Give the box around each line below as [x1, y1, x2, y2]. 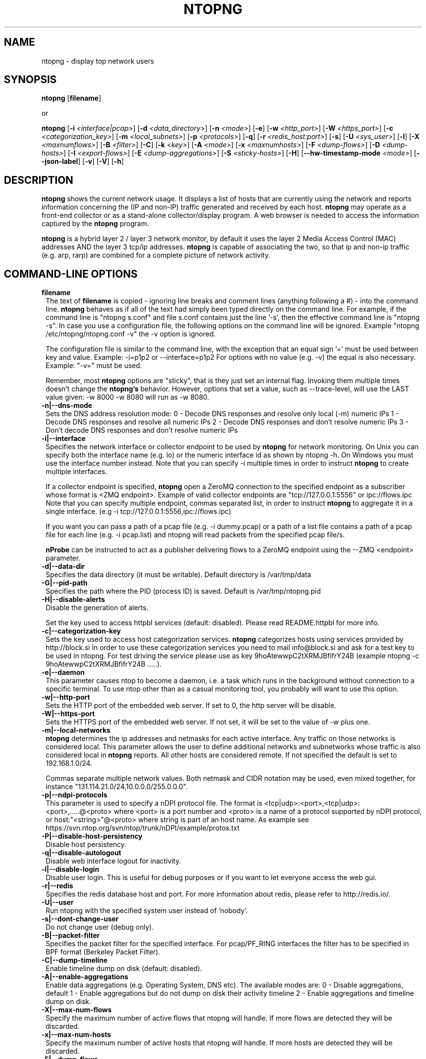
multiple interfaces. [46, 467, 107, 476]
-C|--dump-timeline [41, 956, 107, 965]
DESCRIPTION [4, 174, 73, 186]
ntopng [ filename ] [41, 94, 101, 103]
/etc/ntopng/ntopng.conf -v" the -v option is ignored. [46, 330, 216, 338]
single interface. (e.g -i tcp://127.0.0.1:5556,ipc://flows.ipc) [46, 507, 231, 516]
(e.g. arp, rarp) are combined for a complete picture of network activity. [41, 251, 270, 260]
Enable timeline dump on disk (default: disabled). [46, 964, 202, 973]
